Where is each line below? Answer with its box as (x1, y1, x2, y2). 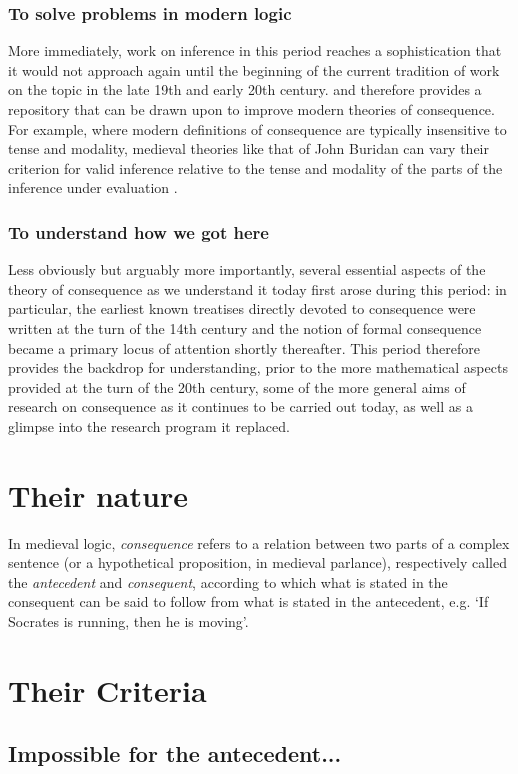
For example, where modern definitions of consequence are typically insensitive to (8, 118, 507, 139)
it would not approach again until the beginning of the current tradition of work (8, 59, 500, 80)
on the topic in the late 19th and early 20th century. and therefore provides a (8, 79, 482, 100)
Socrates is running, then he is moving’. (8, 611, 249, 632)
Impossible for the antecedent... (8, 738, 342, 769)
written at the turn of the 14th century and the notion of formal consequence (8, 317, 482, 338)
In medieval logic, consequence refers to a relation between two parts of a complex (8, 532, 510, 553)
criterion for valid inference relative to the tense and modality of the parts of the (8, 157, 503, 178)
